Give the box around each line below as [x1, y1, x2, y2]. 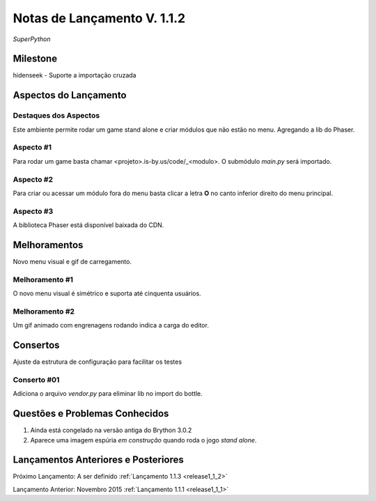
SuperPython [13, 35, 51, 43]
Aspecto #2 [13, 174, 54, 184]
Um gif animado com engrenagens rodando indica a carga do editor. [13, 321, 209, 330]
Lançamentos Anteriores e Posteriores [13, 454, 185, 466]
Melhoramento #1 [13, 275, 73, 284]
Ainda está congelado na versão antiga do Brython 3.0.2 [30, 426, 192, 435]
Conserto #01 [13, 375, 60, 385]
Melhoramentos [13, 239, 84, 251]
